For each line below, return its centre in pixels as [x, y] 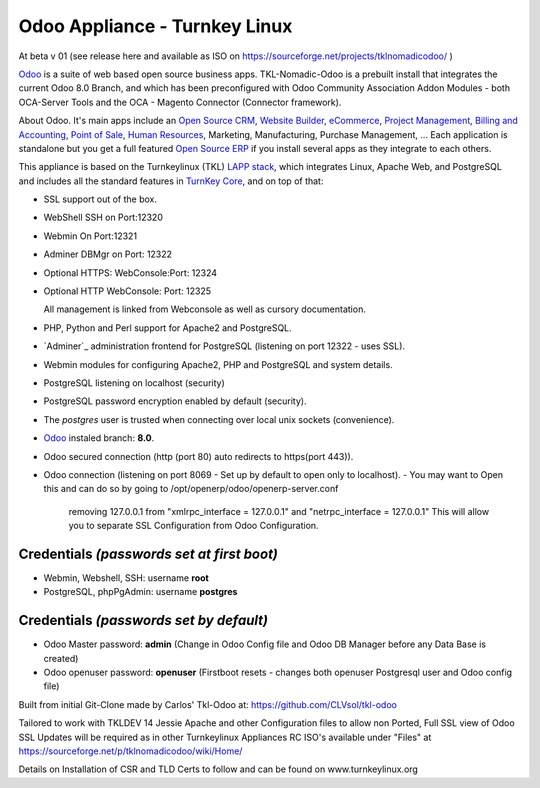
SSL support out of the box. [100, 199]
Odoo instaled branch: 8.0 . [99, 438]
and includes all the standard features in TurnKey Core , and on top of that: [171, 181]
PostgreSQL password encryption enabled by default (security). [175, 401]
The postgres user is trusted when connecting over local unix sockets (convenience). [219, 419]
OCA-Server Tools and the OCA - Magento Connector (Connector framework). [180, 102]
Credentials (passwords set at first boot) [148, 553]
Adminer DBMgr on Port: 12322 [108, 254]
